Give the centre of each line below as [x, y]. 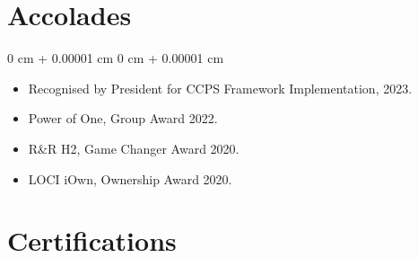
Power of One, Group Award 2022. [123, 118]
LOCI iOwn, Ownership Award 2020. [130, 178]
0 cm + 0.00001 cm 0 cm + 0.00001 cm [116, 58]
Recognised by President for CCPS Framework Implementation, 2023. [220, 88]
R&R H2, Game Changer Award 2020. [134, 148]
